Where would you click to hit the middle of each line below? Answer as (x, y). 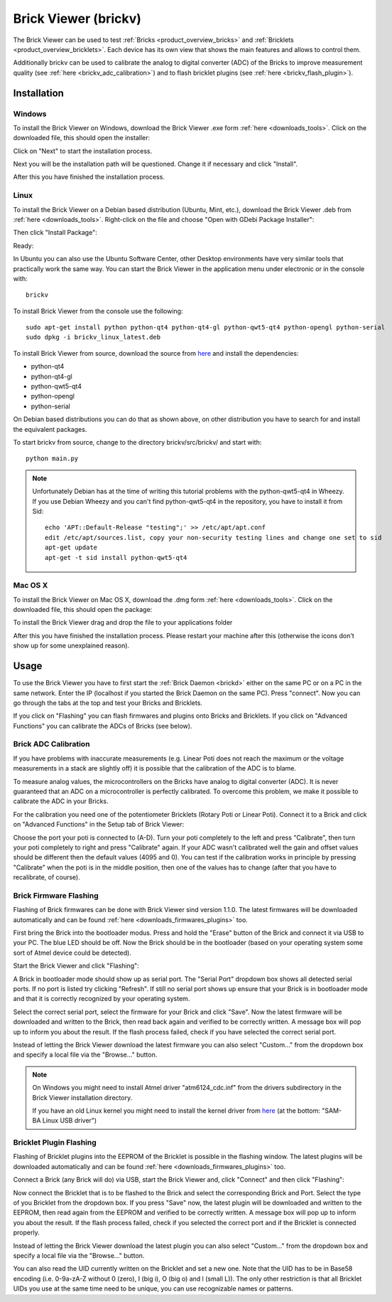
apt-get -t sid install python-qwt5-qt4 (116, 557)
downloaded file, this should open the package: (83, 610)
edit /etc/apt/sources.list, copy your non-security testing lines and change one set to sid (213, 538)
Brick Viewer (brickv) (77, 18)
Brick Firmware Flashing (56, 895)
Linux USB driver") (70, 1121)
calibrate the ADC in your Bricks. (61, 801)
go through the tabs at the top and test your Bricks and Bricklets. (108, 703)
